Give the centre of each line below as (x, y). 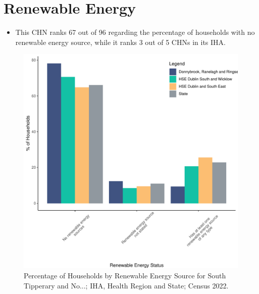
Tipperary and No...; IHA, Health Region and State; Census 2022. (126, 285)
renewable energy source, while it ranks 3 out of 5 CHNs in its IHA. (120, 42)
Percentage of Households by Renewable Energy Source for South (125, 275)
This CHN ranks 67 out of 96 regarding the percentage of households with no (135, 32)
